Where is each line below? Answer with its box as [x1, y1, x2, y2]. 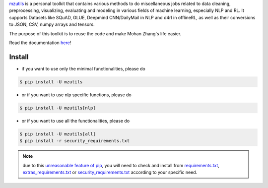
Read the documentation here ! [9, 40, 71, 46]
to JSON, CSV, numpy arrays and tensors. [9, 21, 95, 27]
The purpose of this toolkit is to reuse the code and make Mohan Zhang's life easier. [9, 30, 182, 37]
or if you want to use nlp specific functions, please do [21, 92, 132, 98]
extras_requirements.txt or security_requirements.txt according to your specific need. [22, 169, 198, 175]
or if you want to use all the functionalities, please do [21, 118, 130, 124]
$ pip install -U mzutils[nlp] [19, 105, 96, 111]
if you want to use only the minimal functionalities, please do [21, 65, 146, 71]
